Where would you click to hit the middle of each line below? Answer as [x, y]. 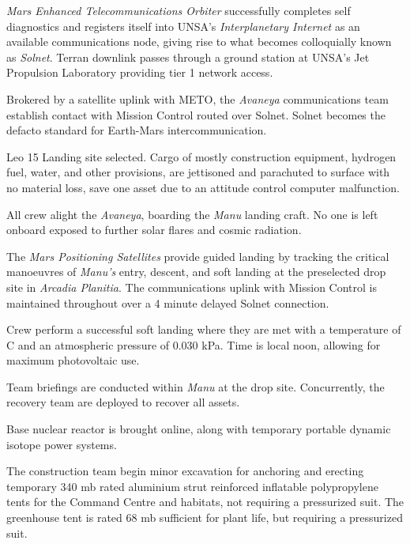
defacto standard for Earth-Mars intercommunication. [137, 130]
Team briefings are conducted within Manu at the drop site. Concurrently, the [196, 386]
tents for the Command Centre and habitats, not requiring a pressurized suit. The [205, 502]
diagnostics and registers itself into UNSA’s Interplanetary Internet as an [183, 26]
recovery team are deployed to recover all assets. [123, 402]
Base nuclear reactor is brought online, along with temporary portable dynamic [199, 429]
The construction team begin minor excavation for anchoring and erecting [185, 471]
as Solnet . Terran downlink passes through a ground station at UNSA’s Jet [188, 57]
